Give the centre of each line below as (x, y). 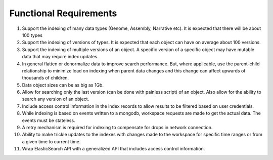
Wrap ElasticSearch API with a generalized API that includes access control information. (113, 149)
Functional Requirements (63, 13)
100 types (32, 35)
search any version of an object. (56, 99)
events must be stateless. (49, 120)
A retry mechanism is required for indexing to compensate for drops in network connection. (117, 128)
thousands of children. (45, 78)
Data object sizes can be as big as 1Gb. (63, 85)
